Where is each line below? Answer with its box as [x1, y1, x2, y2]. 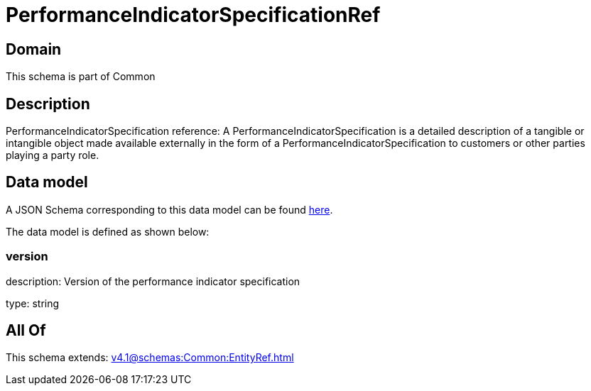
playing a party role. [6, 149, 99, 162]
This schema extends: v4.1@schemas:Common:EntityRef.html [6, 351, 294, 364]
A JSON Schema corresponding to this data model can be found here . [6, 203, 333, 216]
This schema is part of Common [6, 70, 156, 83]
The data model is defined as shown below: [6, 225, 210, 238]
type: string [6, 297, 60, 309]
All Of [6, 321, 46, 340]
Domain [6, 40, 62, 58]
